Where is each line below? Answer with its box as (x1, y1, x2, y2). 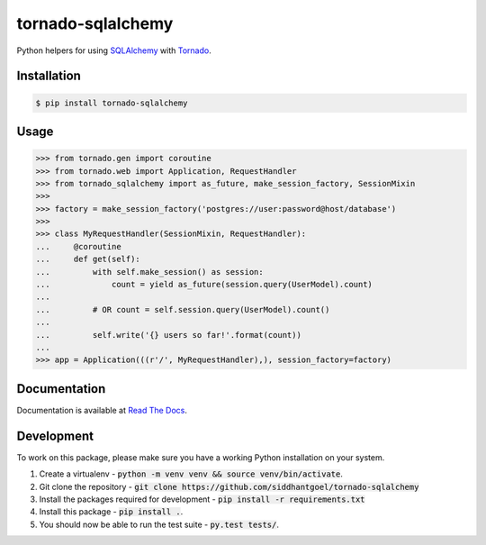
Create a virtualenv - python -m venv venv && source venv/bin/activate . (39, 468, 344, 479)
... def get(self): (35, 254, 141, 265)
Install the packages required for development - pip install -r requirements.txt (39, 494, 365, 504)
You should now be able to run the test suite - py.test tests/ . (39, 519, 279, 530)
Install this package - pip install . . (39, 506, 184, 517)
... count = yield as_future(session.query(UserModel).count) (35, 279, 373, 290)
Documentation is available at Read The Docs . (16, 404, 188, 415)
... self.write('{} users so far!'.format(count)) (35, 330, 301, 340)
